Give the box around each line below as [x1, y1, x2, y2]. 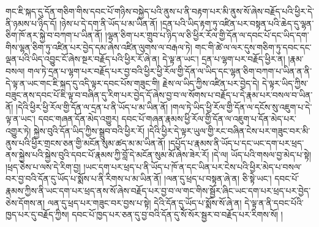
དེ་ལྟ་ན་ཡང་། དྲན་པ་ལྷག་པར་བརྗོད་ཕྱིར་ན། [162, 52, 285, 65]
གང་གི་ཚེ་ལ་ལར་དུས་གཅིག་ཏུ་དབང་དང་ [195, 40, 312, 53]
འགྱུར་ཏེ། [6, 124, 31, 137]
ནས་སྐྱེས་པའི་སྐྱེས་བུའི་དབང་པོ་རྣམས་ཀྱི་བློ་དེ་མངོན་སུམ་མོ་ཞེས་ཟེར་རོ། [6, 148, 209, 161]
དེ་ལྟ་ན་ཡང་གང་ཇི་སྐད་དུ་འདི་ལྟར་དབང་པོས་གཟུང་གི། [6, 76, 160, 89]
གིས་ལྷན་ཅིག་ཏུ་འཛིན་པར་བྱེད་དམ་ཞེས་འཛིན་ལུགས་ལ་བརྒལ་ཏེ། [6, 40, 192, 53]
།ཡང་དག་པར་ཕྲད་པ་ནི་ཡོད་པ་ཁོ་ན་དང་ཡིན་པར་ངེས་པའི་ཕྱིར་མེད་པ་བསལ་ [83, 160, 302, 173]
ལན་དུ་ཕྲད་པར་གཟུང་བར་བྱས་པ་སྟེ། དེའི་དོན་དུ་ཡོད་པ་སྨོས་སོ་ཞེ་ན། [47, 196, 242, 209]
